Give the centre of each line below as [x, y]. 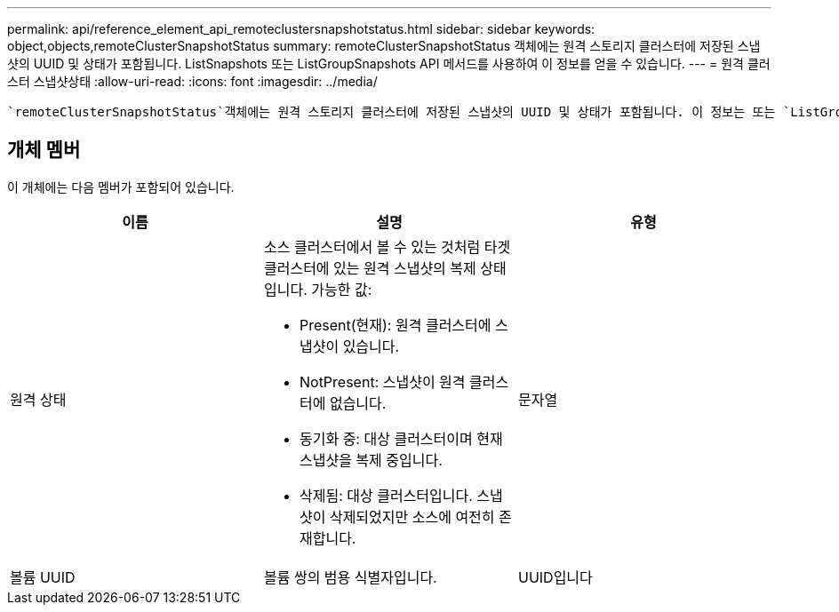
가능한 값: [342, 289]
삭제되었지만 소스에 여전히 [412, 517]
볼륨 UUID [43, 577]
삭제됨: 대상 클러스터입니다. [386, 495]
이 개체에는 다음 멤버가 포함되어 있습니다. [121, 187]
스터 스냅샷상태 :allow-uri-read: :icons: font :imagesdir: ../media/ [192, 81]
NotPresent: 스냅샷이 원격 [382, 382]
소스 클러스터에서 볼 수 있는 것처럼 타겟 [387, 246]
